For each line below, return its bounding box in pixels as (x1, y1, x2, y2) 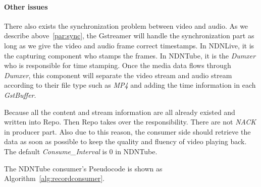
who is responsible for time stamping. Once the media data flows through (4, 60, 231, 71)
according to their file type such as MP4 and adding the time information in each (4, 80, 256, 90)
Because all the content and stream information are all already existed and (4, 106, 235, 117)
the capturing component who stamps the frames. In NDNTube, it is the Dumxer (4, 50, 256, 60)
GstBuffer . (4, 89, 36, 100)
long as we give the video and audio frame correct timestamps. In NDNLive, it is (4, 40, 254, 50)
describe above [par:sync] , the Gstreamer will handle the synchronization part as (4, 30, 254, 41)
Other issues (4, 1, 48, 12)
